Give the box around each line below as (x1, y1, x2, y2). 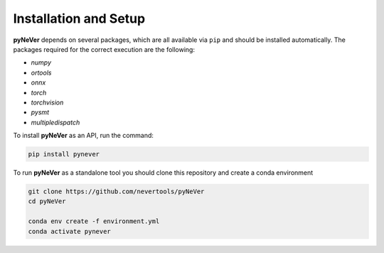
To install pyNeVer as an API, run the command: (13, 131, 154, 140)
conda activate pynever (28, 227, 112, 235)
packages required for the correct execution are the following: (13, 45, 196, 53)
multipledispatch (31, 118, 80, 126)
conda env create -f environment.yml (28, 217, 160, 225)
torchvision (31, 98, 64, 107)
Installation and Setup (13, 11, 146, 26)
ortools (31, 68, 52, 77)
